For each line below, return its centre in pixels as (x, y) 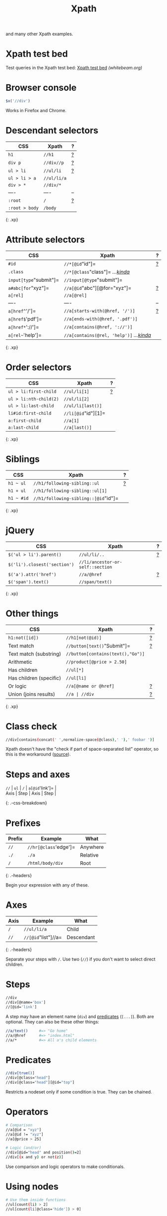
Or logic (17, 686)
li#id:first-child (30, 413)
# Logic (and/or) (24, 1148)
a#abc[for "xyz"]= (28, 288)
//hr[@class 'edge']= (52, 847)
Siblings (23, 459)
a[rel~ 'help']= (25, 335)
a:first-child (25, 420)
